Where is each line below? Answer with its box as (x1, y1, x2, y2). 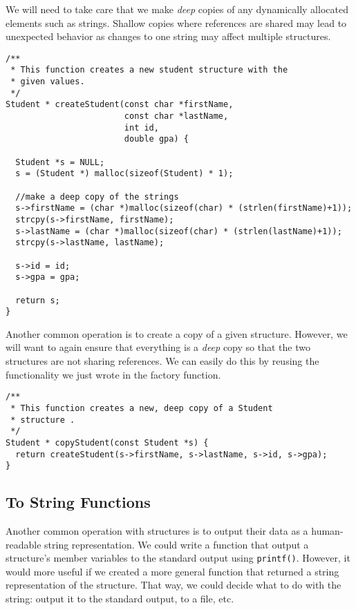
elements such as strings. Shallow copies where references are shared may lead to (6, 15, 347, 30)
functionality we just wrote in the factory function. (6, 367, 221, 381)
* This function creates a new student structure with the (10, 65, 288, 75)
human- (311, 524, 344, 538)
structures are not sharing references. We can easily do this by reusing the (6, 354, 319, 368)
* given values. (10, 77, 85, 87)
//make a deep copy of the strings (15, 191, 179, 202)
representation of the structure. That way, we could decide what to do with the (6, 578, 341, 592)
